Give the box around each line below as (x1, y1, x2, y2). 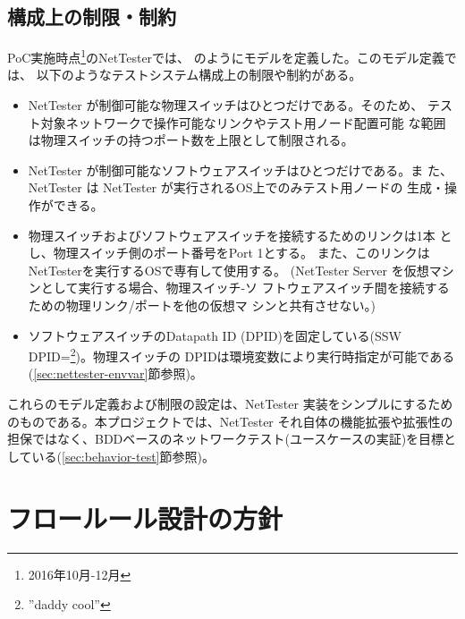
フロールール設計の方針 (7, 499, 283, 536)
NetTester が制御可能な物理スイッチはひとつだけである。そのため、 (28, 96, 424, 114)
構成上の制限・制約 (7, 3, 176, 30)
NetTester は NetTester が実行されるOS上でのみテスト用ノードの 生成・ (28, 178, 445, 197)
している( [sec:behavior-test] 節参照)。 (7, 446, 215, 465)
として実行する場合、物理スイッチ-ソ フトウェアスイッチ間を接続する (40, 278, 450, 297)
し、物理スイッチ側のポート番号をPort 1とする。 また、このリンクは (28, 243, 430, 262)
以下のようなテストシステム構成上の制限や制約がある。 (36, 65, 362, 84)
